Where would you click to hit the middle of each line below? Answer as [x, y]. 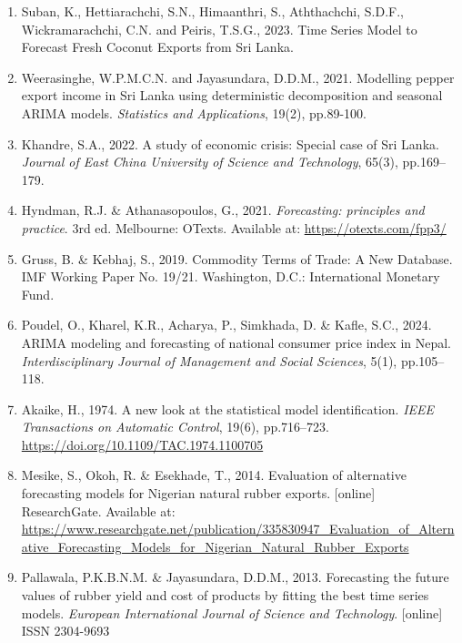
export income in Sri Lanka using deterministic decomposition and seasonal [232, 95]
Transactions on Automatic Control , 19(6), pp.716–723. [176, 427]
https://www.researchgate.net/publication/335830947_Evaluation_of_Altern [238, 529]
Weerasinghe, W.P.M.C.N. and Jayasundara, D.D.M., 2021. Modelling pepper [238, 77]
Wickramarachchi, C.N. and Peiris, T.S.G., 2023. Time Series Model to [219, 29]
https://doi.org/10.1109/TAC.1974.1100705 [142, 444]
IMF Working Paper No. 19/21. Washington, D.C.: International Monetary [231, 276]
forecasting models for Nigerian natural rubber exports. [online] [198, 493]
